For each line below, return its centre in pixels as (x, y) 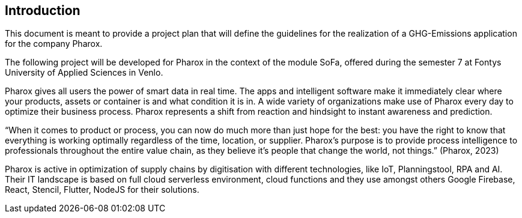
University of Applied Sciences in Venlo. (84, 73)
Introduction (43, 11)
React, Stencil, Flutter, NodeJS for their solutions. (102, 190)
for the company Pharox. (54, 44)
